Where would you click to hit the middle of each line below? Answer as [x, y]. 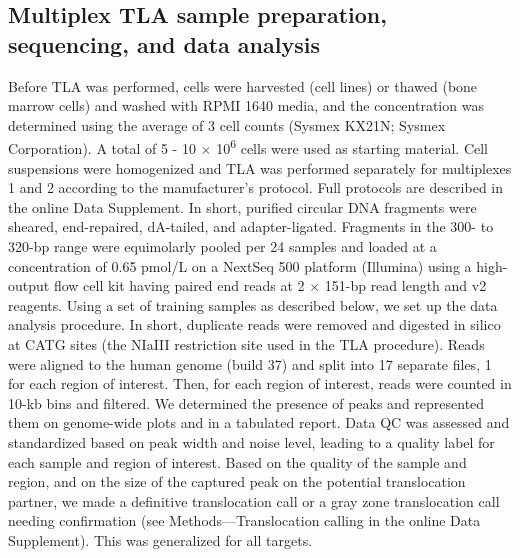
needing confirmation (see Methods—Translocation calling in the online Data [244, 520]
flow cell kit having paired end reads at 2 [179, 285]
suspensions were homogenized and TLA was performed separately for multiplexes [260, 167]
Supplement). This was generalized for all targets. [160, 539]
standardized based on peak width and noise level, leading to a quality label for [251, 441]
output [29, 285]
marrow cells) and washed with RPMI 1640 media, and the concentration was [246, 105]
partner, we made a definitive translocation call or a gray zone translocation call [254, 500]
